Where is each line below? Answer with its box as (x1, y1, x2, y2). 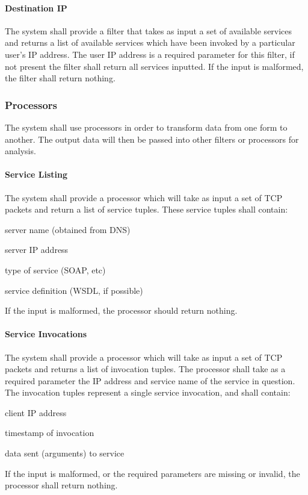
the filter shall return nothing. (5, 72, 115, 84)
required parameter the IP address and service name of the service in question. (5, 374, 295, 387)
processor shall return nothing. (5, 479, 118, 491)
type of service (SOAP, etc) (5, 263, 106, 276)
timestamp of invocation (5, 426, 94, 439)
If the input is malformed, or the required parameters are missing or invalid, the (5, 467, 300, 479)
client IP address (5, 406, 67, 419)
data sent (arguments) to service (5, 447, 125, 459)
